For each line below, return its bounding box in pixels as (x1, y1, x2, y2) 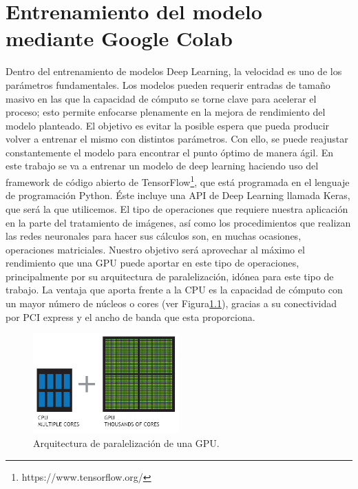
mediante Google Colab (6, 24, 233, 52)
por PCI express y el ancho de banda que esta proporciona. (6, 309, 255, 324)
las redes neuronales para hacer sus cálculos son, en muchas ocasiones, (6, 229, 302, 243)
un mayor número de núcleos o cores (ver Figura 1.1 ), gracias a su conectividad (6, 296, 337, 311)
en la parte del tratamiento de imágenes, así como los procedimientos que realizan (6, 215, 351, 229)
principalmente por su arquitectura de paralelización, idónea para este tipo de (6, 269, 334, 283)
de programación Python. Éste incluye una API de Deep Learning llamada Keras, (6, 188, 350, 202)
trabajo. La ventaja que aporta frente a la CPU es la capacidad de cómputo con (6, 282, 343, 297)
